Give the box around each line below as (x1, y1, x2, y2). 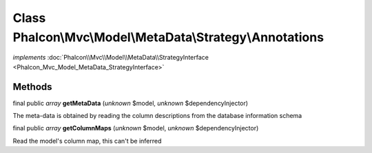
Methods (12, 81, 52, 93)
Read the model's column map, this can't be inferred (12, 137, 162, 145)
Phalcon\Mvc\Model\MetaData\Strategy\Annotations (12, 30, 324, 45)
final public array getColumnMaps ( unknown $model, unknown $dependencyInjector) (12, 124, 259, 132)
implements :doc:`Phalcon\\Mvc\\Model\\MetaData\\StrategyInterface (12, 54, 209, 62)
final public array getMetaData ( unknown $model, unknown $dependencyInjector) (12, 99, 248, 107)
